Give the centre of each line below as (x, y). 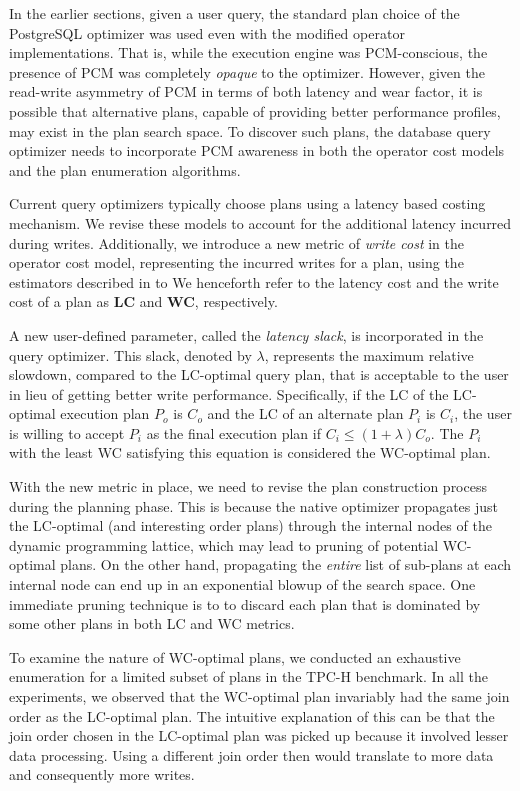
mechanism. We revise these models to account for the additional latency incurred (260, 222)
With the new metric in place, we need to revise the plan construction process (248, 486)
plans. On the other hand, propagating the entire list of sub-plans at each (285, 564)
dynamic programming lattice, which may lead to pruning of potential (224, 544)
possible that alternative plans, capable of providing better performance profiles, (255, 110)
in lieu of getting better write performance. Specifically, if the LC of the (229, 393)
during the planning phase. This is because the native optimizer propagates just (254, 505)
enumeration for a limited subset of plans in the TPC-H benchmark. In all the (248, 676)
